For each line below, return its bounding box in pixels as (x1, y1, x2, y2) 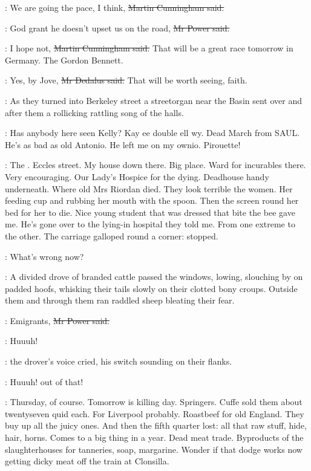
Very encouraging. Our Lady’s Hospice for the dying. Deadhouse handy (5, 170, 269, 183)
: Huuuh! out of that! (5, 375, 83, 388)
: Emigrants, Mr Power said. (5, 314, 110, 326)
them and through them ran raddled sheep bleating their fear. (5, 294, 235, 307)
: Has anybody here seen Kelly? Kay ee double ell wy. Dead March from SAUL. (5, 126, 300, 139)
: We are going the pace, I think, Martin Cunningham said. (5, 1, 224, 13)
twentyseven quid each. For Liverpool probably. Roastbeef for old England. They (5, 407, 304, 420)
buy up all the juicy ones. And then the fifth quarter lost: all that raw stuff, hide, (5, 419, 307, 432)
